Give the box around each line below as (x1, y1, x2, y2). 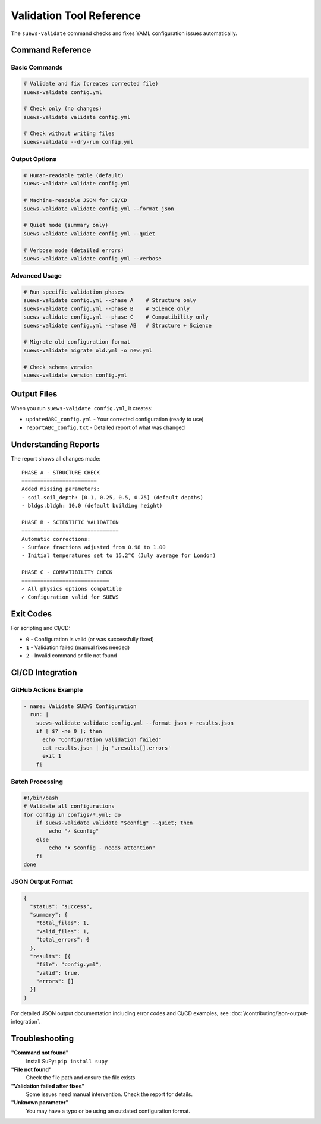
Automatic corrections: (21, 536, 91, 542)
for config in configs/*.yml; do (23, 811, 121, 818)
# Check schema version (23, 363, 93, 370)
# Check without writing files (23, 130, 115, 137)
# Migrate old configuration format (23, 339, 131, 345)
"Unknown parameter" (11, 1099, 69, 1106)
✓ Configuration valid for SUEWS (21, 594, 119, 600)
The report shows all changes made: (11, 455, 101, 462)
